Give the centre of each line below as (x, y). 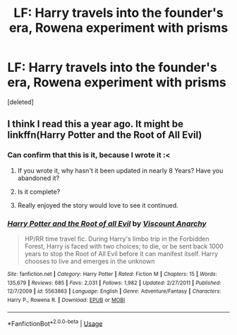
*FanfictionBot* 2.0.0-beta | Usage (55, 323)
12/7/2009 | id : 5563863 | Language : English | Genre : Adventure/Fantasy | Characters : (114, 291)
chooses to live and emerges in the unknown (90, 261)
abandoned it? (38, 178)
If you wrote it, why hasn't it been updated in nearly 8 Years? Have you (120, 170)
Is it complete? (39, 191)
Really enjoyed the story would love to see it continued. (98, 205)
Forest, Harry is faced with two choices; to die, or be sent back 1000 (124, 246)
